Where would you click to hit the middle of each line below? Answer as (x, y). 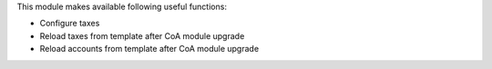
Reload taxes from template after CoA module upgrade (142, 35)
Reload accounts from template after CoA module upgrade (149, 49)
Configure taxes (70, 24)
